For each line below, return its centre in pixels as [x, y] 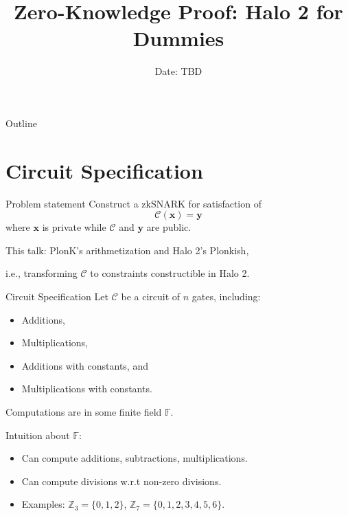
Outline [21, 123]
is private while [74, 227]
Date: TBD [178, 71]
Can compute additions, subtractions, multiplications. [135, 458]
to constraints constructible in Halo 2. [170, 273]
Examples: [43, 504]
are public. [169, 227]
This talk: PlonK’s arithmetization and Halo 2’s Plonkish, [127, 250]
